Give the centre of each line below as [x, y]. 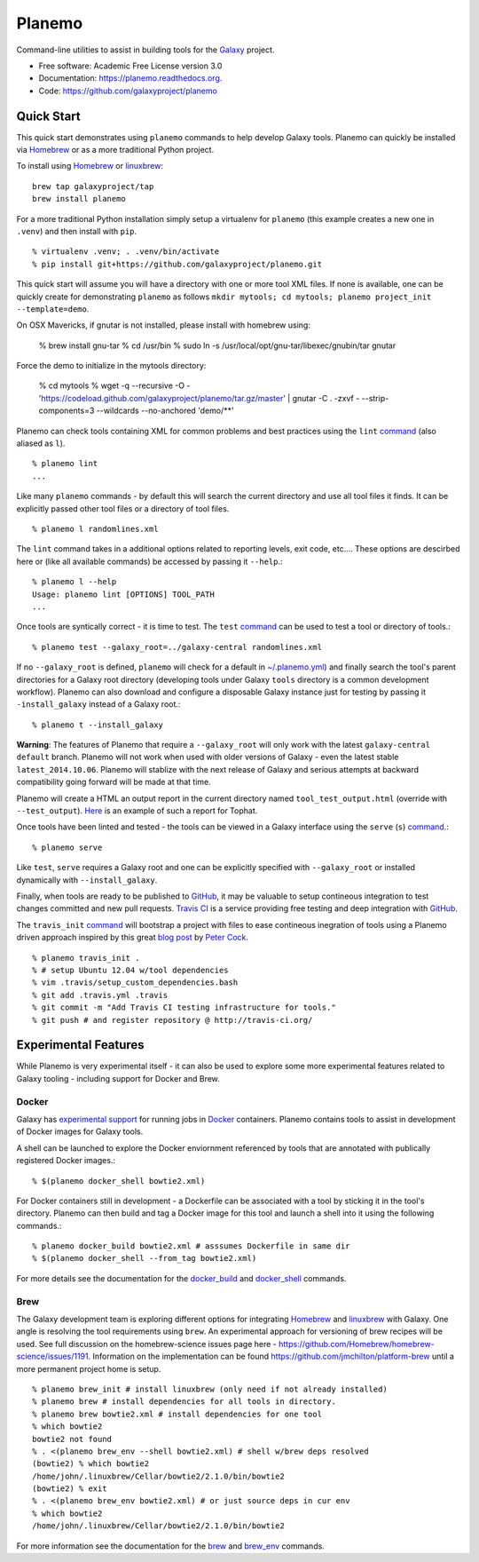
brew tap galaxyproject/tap [93, 186]
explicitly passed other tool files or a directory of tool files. [123, 508]
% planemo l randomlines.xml [95, 529]
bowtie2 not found [72, 1439]
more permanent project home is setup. [89, 1368]
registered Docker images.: [66, 1161]
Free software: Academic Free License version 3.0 [130, 66]
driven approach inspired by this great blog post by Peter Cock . [132, 938]
